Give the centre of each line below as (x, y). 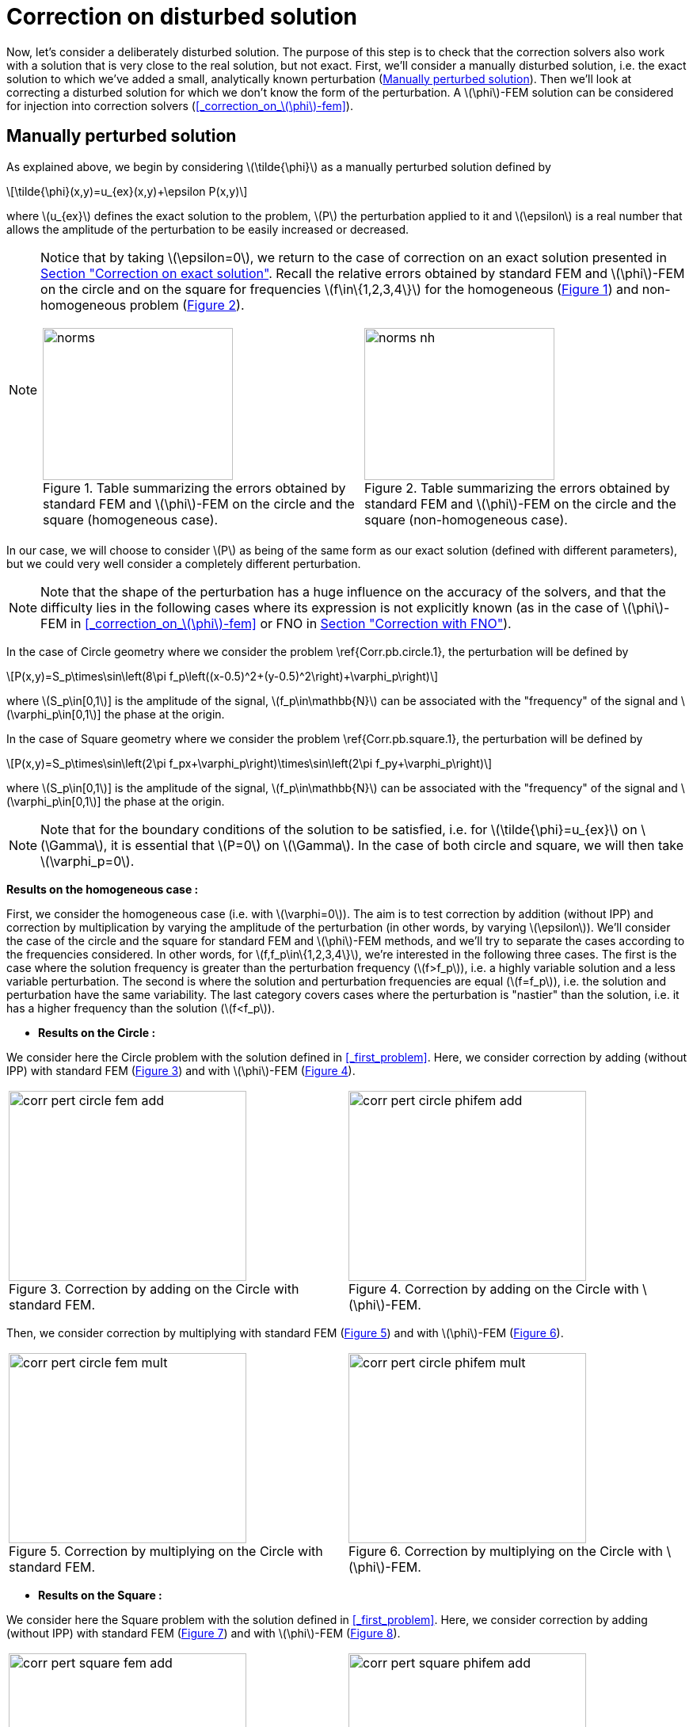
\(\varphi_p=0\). (88, 861)
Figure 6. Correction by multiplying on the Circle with (506, 1551)
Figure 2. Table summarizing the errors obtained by (517, 488)
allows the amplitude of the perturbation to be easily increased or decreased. (208, 229)
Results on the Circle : (97, 1032)
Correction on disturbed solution (182, 17)
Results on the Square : (100, 1595)
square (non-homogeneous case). (466, 519)
